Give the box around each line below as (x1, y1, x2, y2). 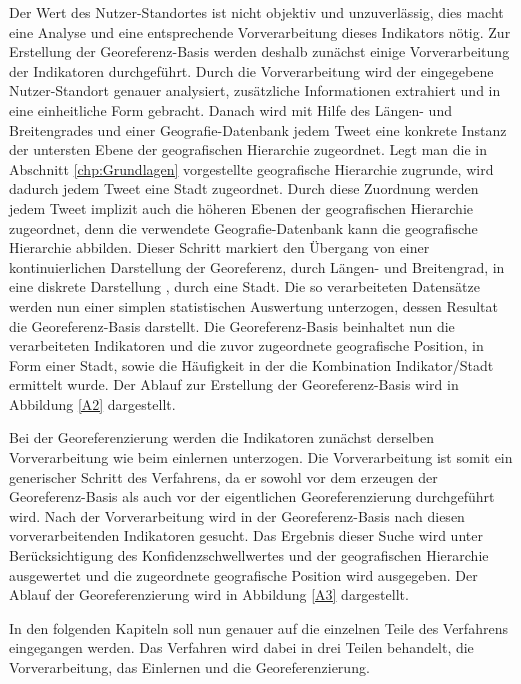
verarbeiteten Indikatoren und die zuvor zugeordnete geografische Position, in (9, 335, 484, 356)
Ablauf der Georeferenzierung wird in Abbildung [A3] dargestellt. (9, 584, 409, 605)
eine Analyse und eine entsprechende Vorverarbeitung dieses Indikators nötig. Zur (9, 21, 511, 42)
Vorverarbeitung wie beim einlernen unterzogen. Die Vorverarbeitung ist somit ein (9, 447, 513, 468)
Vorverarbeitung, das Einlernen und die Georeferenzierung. (9, 657, 370, 677)
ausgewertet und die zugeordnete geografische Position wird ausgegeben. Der (9, 564, 478, 585)
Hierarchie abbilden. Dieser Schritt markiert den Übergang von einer (9, 237, 430, 258)
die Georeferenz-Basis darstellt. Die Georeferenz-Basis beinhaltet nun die (9, 315, 455, 336)
